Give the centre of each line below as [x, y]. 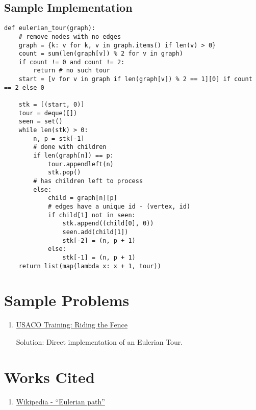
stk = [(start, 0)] [52, 105]
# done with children [70, 147]
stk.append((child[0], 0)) [108, 224]
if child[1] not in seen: [92, 215]
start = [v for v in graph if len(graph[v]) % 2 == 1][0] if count [135, 79]
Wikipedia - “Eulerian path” [60, 401]
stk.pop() [64, 173]
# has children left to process [88, 181]
